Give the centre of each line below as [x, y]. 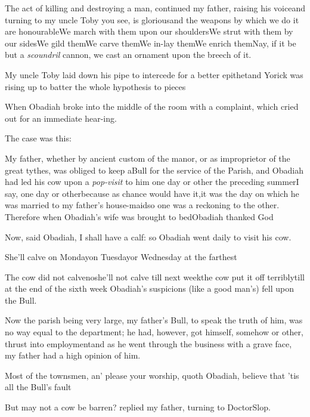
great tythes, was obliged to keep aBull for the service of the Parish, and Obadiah [154, 170]
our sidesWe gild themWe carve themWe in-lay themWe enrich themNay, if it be [151, 43]
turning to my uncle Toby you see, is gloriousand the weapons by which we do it [152, 19]
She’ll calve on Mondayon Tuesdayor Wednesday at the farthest [121, 257]
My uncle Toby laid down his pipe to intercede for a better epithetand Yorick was [154, 74]
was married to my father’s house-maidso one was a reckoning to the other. [142, 205]
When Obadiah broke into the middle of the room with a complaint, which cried [152, 106]
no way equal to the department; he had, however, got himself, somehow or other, [154, 332]
